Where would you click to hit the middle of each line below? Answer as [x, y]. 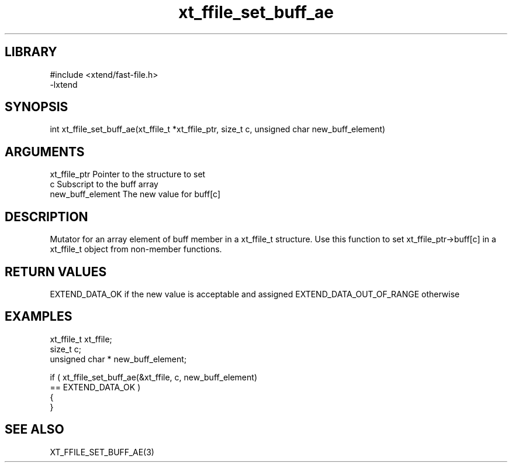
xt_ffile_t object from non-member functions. [136, 249]
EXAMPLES [39, 317]
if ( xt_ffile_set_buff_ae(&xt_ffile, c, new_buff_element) [153, 377]
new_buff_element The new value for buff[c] [135, 194]
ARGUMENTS [45, 152]
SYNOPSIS [37, 107]
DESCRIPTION [46, 217]
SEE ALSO [34, 430]
